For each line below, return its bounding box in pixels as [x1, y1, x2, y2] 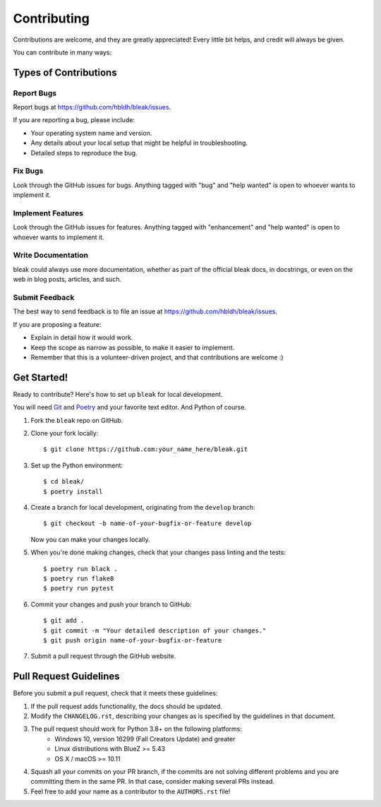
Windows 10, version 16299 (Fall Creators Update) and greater [54, 734, 236, 743]
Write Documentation [13, 251, 88, 261]
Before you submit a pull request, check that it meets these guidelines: [13, 689, 218, 698]
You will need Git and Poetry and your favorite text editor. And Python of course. [13, 403, 247, 412]
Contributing [13, 11, 90, 26]
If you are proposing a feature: [13, 320, 102, 328]
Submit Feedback [13, 293, 75, 303]
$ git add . [43, 616, 85, 625]
